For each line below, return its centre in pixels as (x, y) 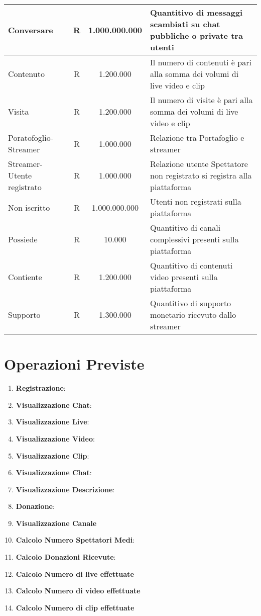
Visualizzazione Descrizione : (65, 489)
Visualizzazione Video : (55, 438)
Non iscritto (29, 207)
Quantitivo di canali (185, 228)
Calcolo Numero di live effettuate (75, 574)
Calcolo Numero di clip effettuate (75, 607)
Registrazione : (41, 388)
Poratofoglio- (31, 138)
